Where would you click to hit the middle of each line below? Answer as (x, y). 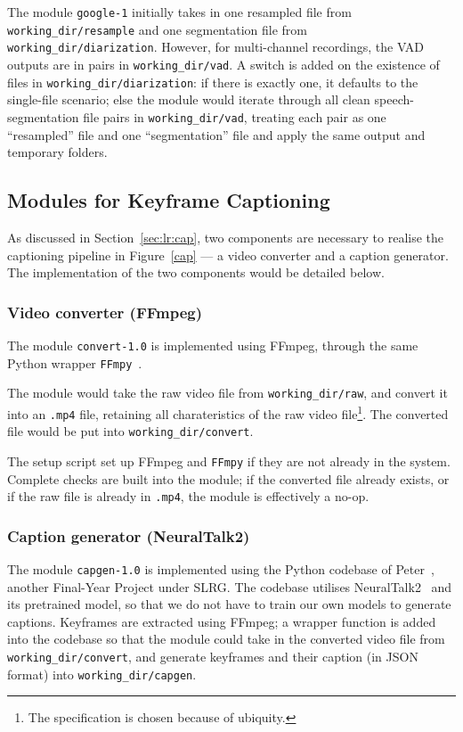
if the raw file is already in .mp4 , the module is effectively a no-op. (188, 496)
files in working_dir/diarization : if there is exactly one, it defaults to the (213, 82)
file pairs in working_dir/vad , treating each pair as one (235, 116)
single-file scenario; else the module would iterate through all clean (189, 99)
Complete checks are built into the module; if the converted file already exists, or (228, 478)
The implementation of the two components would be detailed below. (196, 272)
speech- (394, 99)
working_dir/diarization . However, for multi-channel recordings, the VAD (216, 47)
